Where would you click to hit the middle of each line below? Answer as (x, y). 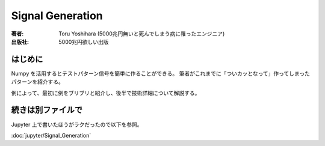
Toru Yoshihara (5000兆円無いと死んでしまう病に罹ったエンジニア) (142, 34)
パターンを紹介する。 (38, 82)
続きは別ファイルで (47, 110)
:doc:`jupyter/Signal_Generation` (51, 135)
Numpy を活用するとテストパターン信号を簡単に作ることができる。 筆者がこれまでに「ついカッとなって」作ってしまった (160, 73)
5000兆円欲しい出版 (84, 41)
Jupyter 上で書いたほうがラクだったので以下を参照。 (77, 124)
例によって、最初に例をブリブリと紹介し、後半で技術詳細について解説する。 (106, 93)
